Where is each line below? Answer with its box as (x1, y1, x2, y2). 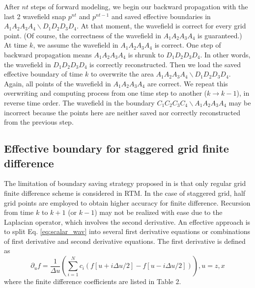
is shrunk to (128, 49, 164, 59)
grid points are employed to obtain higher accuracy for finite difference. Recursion (4, 197, 251, 208)
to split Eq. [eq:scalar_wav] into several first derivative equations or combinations (4, 226, 250, 236)
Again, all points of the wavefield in (4, 78, 111, 88)
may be (228, 97, 251, 107)
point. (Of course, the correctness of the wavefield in (4, 30, 161, 40)
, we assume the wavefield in (33, 40, 118, 50)
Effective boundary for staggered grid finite (4, 141, 229, 156)
